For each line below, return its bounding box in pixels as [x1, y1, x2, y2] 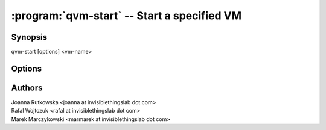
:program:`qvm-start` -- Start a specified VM [11, 9, 241, 22]
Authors [11, 82, 43, 93]
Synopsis [11, 32, 48, 42]
